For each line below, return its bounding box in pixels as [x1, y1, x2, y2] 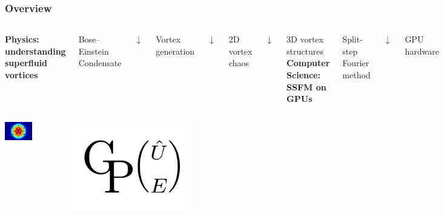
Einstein [78, 44, 109, 57]
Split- [342, 33, 363, 46]
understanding [5, 44, 66, 57]
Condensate [78, 56, 122, 69]
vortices [5, 69, 38, 81]
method [342, 69, 371, 81]
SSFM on [287, 80, 326, 93]
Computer [287, 56, 330, 69]
